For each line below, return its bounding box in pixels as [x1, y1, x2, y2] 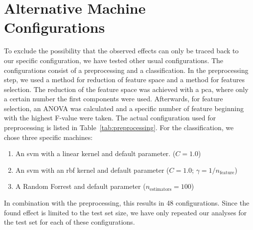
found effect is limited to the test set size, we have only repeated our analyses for [4, 207, 247, 217]
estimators [150, 186, 172, 192]
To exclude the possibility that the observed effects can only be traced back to [4, 46, 239, 56]
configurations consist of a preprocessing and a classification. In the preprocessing [4, 65, 249, 75]
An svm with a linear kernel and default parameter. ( [15, 148, 176, 159]
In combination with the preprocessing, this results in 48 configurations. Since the [4, 198, 250, 208]
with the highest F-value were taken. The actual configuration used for [4, 113, 216, 123]
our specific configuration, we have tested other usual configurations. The [4, 55, 224, 65]
